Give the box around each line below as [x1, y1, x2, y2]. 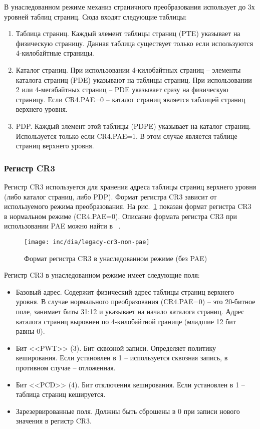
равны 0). [16, 326, 45, 336]
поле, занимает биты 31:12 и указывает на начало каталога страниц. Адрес [16, 306, 244, 316]
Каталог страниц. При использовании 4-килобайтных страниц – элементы [16, 64, 241, 75]
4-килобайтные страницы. [16, 48, 94, 58]
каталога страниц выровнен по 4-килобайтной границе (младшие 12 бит [16, 316, 236, 326]
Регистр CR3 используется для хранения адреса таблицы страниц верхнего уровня [4, 181, 256, 191]
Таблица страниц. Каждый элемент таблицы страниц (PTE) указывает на [16, 28, 240, 39]
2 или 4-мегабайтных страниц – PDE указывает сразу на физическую [16, 84, 228, 95]
